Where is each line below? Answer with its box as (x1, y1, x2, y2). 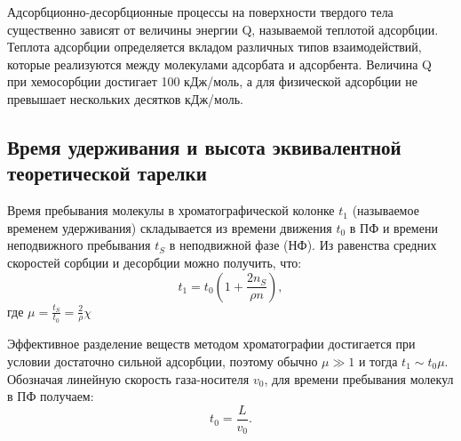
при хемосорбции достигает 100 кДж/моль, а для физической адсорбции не (7, 72, 417, 91)
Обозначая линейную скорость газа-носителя (7, 369, 250, 388)
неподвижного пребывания (7, 236, 151, 254)
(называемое (352, 201, 419, 220)
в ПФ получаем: (7, 387, 94, 405)
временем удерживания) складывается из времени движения (7, 218, 332, 237)
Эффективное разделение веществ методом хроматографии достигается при (7, 334, 416, 353)
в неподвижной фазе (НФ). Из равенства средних (169, 236, 437, 254)
